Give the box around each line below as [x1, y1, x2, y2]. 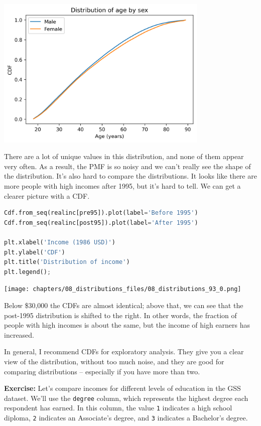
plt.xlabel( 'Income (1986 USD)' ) [4, 238, 115, 246]
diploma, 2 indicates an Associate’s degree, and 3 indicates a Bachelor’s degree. [4, 412, 248, 423]
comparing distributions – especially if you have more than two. [4, 366, 200, 376]
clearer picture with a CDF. [4, 190, 90, 201]
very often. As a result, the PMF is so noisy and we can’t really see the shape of [4, 161, 251, 171]
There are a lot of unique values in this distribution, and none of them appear [4, 151, 244, 162]
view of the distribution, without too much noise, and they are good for [4, 356, 224, 366]
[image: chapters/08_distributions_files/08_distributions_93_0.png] [4, 286, 241, 293]
